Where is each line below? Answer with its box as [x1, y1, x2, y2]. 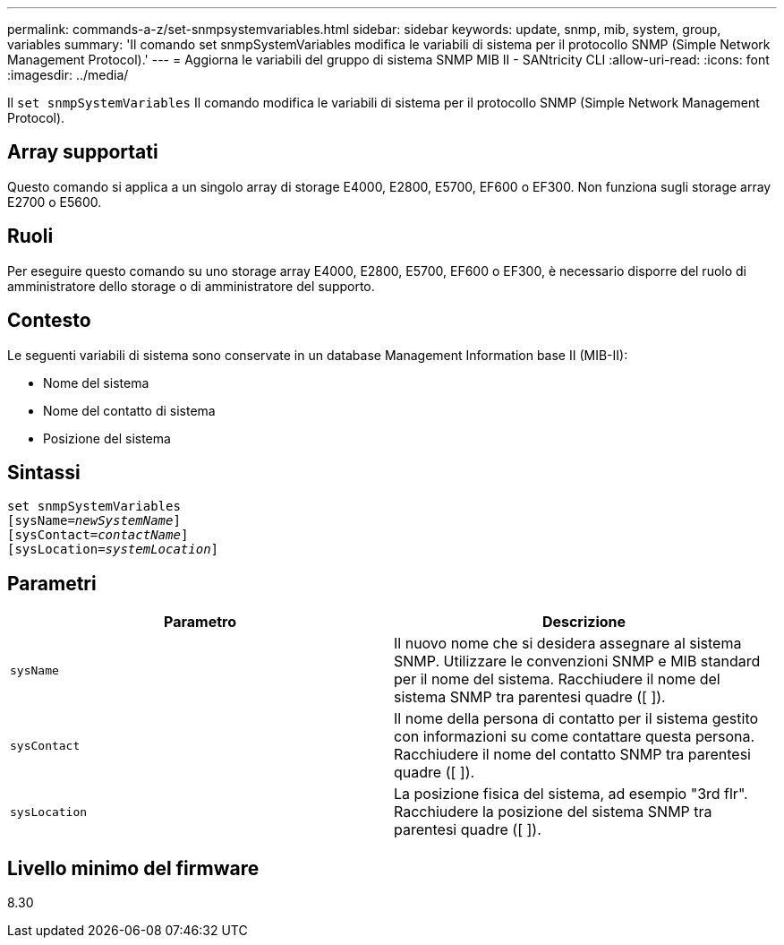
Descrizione [541, 613, 626, 631]
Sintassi [7, 460, 81, 484]
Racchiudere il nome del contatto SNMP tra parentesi [394, 745, 751, 764]
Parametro [164, 613, 236, 631]
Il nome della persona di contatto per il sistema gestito [394, 709, 759, 728]
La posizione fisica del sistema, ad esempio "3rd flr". [394, 785, 748, 803]
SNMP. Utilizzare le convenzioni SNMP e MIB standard [394, 652, 761, 671]
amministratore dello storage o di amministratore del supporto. [7, 278, 375, 294]
